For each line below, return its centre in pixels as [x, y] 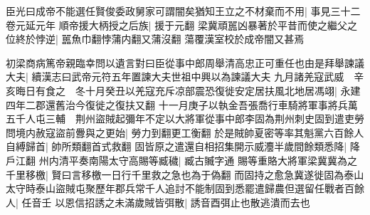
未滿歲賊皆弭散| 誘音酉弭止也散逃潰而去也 [212, 202]
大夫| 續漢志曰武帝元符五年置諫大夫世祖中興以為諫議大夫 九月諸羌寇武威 [175, 77]
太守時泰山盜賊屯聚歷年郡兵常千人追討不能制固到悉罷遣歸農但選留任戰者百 [180, 188]
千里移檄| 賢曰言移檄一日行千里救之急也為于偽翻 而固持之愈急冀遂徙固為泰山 [185, 174]
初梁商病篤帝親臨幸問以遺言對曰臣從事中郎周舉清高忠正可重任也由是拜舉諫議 [185, 62]
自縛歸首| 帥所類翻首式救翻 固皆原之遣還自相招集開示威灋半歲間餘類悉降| [176, 146]
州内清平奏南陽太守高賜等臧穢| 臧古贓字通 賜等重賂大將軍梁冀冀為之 [198, 160]
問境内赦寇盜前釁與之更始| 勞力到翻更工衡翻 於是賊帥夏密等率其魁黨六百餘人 [185, 132]
